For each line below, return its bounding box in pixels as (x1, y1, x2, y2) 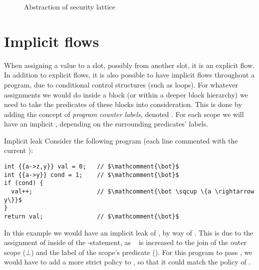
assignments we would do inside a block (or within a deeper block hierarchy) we (4, 89, 248, 99)
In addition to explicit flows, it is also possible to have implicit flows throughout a (4, 69, 255, 80)
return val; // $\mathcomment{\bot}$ (4, 213, 179, 220)
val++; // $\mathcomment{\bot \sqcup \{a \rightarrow (11, 188, 255, 195)
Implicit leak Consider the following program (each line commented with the (4, 135, 238, 145)
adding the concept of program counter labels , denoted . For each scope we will (4, 108, 244, 119)
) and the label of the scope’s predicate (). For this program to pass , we (31, 246, 253, 257)
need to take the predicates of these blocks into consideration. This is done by (4, 99, 242, 109)
